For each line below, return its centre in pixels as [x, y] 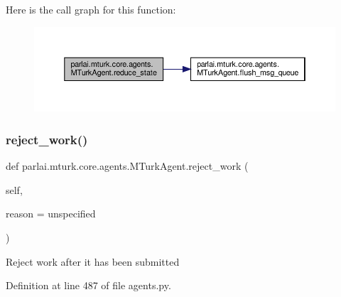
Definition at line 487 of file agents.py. [88, 285]
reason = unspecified [51, 214]
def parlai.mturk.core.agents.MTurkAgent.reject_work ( [127, 166]
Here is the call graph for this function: [91, 9]
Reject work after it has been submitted [93, 261]
